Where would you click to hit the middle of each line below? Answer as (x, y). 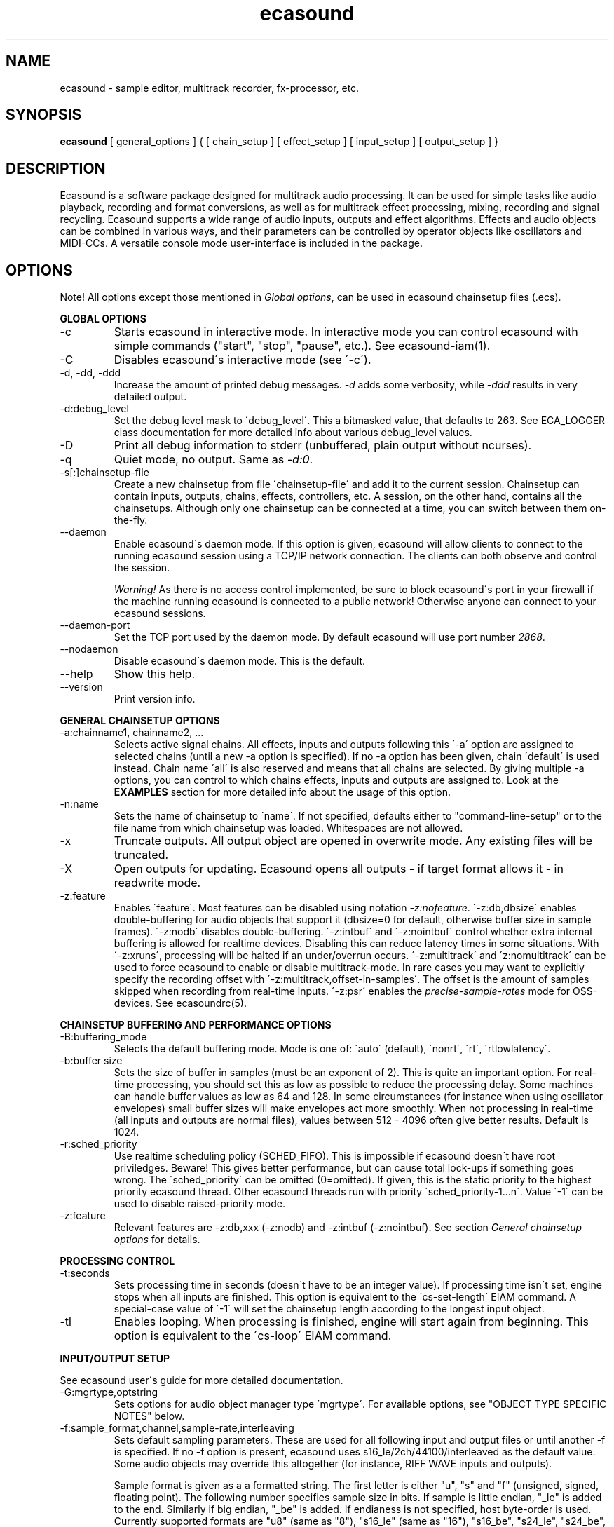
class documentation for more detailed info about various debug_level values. (293, 433)
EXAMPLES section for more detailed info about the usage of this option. (282, 792)
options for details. (157, 1240)
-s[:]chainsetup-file (104, 473)
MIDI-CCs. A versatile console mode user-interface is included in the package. (241, 243)
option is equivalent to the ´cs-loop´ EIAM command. (253, 1336)
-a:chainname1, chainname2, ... (132, 733)
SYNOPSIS (44, 115)
